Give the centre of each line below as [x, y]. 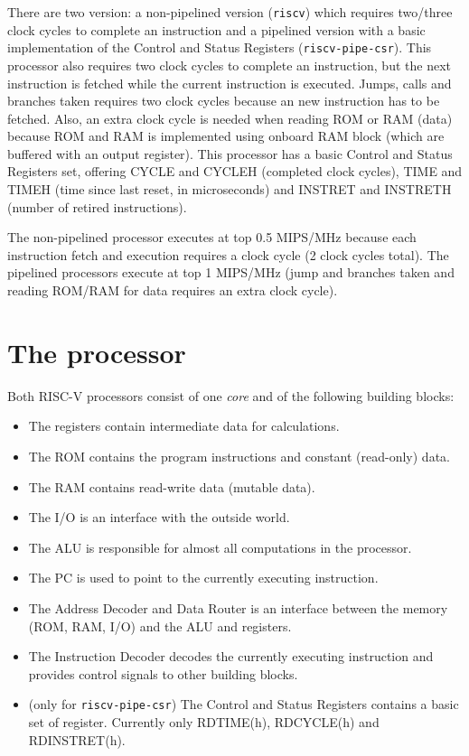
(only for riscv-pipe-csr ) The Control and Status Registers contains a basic [244, 704]
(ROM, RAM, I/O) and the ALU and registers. [160, 625]
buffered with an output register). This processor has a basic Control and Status [230, 153]
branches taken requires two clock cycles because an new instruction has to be [224, 101]
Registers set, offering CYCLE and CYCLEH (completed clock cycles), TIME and [235, 171]
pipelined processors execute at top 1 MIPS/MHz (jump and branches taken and [231, 272]
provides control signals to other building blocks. [163, 673]
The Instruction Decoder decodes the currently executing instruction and [231, 656]
